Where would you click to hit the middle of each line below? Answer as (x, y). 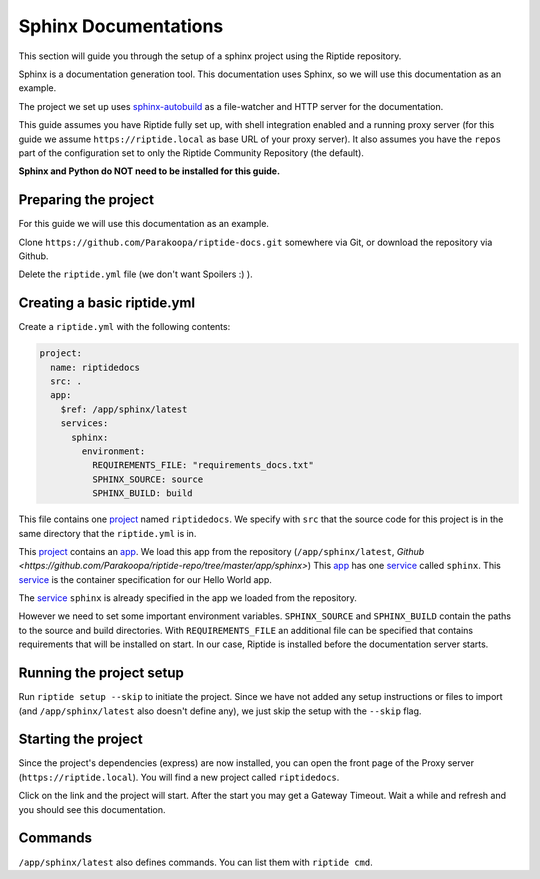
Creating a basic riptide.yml (106, 303)
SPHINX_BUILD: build (142, 493)
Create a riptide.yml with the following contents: (124, 327)
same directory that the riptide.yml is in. (107, 533)
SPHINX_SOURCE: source (147, 479)
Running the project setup (101, 673)
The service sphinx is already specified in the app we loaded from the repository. (187, 598)
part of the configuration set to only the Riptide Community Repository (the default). (191, 152)
